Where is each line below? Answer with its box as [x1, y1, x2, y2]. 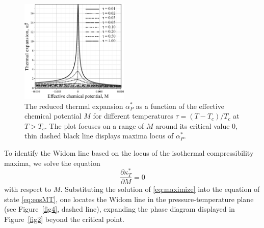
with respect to [4, 184, 51, 194]
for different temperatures [93, 110, 173, 121]
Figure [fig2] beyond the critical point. [4, 214, 125, 224]
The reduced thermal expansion [24, 100, 123, 111]
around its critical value [155, 120, 230, 131]
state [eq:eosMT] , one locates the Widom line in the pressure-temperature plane [4, 193, 254, 204]
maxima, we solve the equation [4, 157, 100, 168]
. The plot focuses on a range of [45, 120, 144, 131]
